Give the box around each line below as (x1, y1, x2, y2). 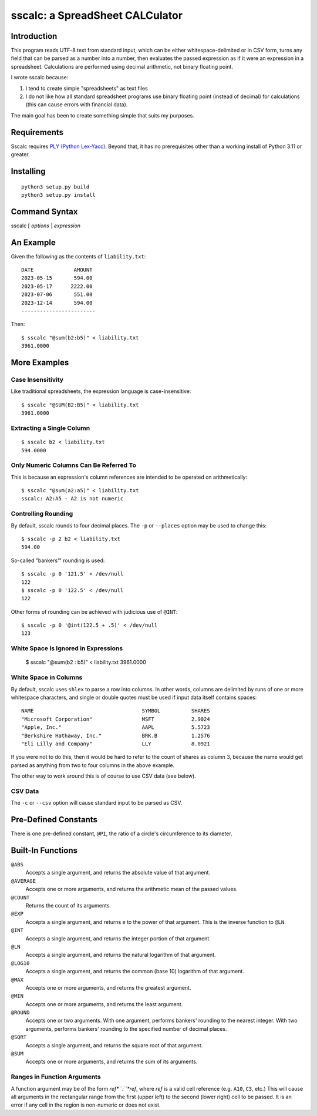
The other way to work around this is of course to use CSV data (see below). (11, 772, 196, 779)
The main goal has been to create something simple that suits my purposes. (11, 112, 195, 119)
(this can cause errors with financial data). (25, 101, 128, 108)
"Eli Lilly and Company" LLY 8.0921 (21, 740, 211, 747)
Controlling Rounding (11, 510, 73, 518)
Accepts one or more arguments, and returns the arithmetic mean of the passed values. (25, 886, 238, 893)
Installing (11, 166, 46, 176)
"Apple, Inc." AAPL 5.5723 (21, 724, 211, 731)
